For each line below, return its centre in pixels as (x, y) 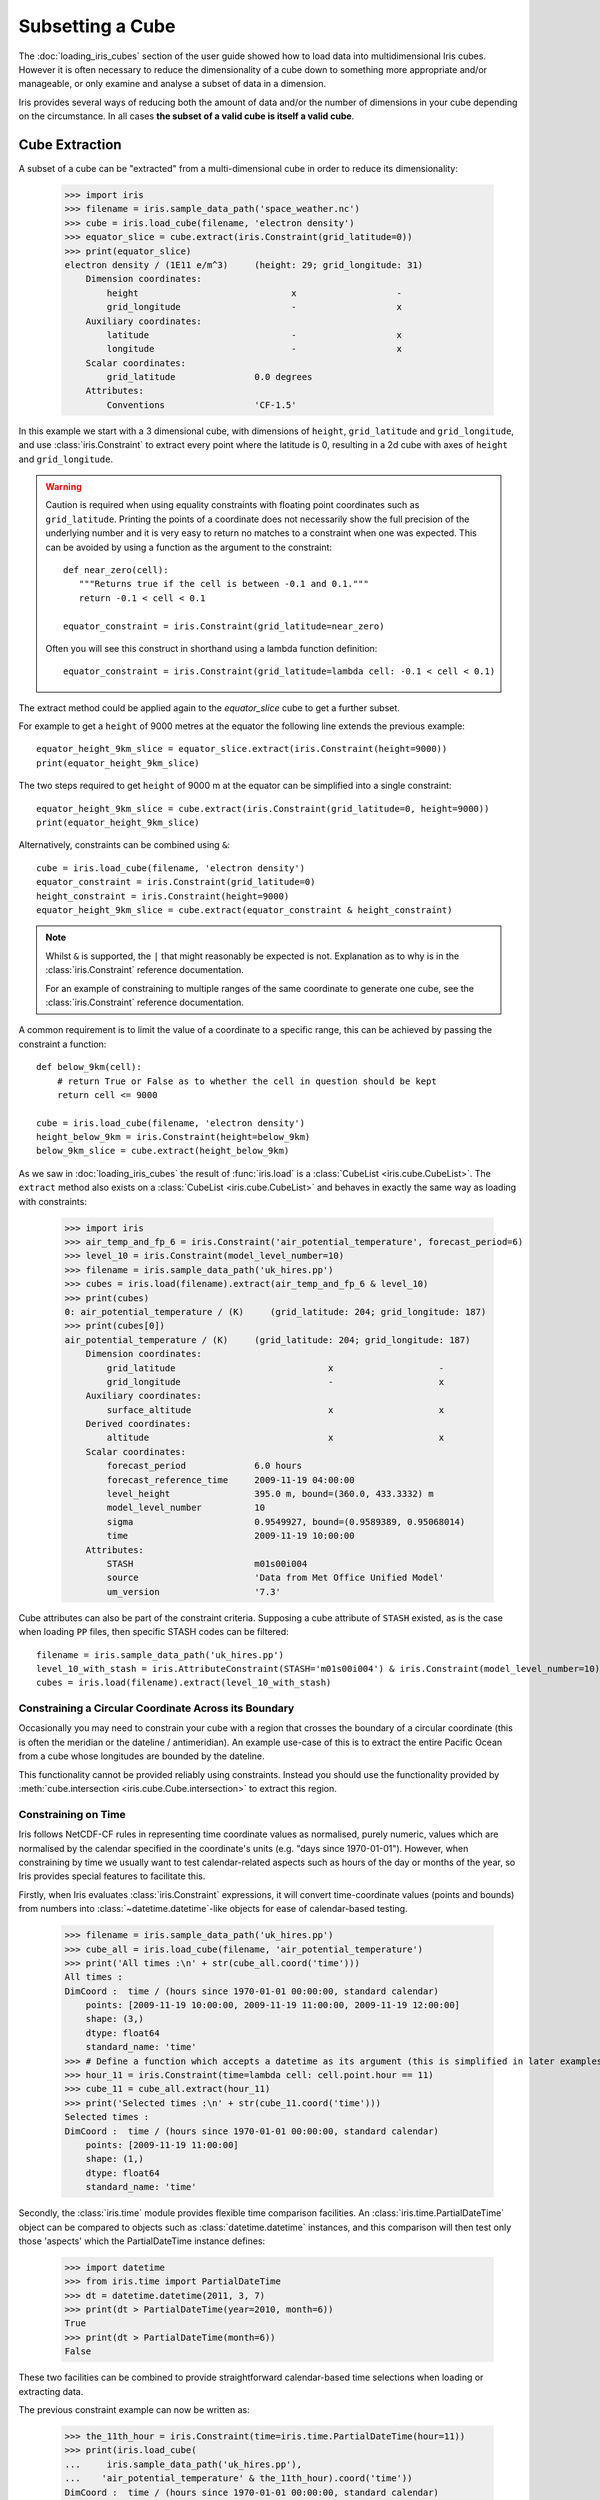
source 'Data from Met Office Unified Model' (275, 1578)
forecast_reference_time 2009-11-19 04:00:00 (230, 1479)
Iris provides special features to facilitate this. (112, 1876)
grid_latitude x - (275, 1368)
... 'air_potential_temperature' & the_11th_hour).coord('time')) (238, 2478)
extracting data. (51, 2391)
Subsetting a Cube (97, 26)
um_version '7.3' (194, 1591)
